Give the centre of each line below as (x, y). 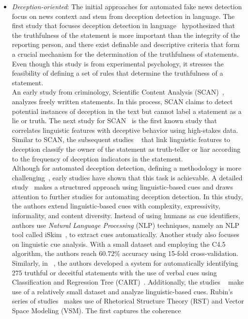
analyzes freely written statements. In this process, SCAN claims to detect (122, 101)
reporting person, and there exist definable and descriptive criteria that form (126, 44)
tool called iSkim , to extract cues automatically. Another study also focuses (125, 234)
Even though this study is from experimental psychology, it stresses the (118, 63)
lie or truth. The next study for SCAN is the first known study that (114, 120)
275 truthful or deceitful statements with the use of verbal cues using (114, 272)
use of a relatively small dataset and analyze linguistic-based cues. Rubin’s (122, 291)
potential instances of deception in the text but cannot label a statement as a (127, 111)
